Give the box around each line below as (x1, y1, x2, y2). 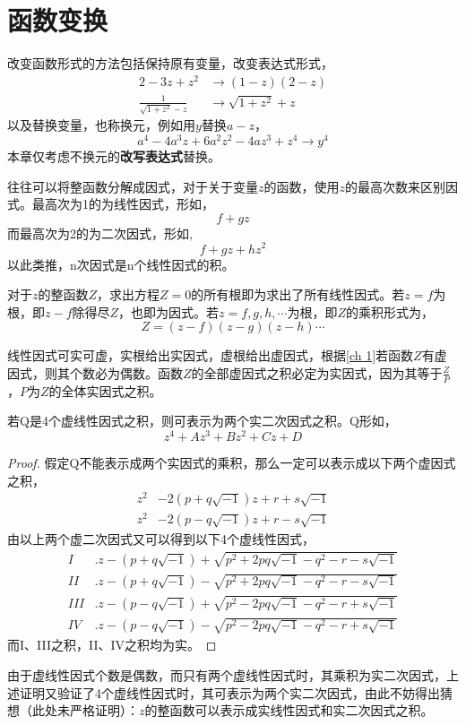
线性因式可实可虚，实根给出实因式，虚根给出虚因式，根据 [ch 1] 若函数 (7, 346, 414, 365)
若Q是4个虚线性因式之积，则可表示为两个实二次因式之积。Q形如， (7, 411, 397, 430)
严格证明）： (69, 701, 139, 720)
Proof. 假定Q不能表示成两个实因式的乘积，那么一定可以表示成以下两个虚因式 (7, 453, 456, 471)
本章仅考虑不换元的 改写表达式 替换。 (7, 147, 220, 166)
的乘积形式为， (346, 302, 435, 321)
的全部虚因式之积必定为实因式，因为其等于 (191, 363, 443, 382)
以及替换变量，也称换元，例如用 (7, 116, 195, 134)
